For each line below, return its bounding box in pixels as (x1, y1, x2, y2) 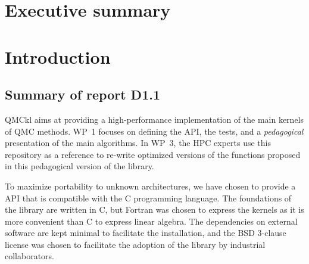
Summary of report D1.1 (5, 85, 160, 104)
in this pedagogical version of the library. (5, 160, 154, 172)
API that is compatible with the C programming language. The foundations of (5, 191, 292, 204)
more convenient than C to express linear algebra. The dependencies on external (5, 215, 298, 227)
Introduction (5, 44, 111, 69)
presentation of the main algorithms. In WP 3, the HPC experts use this (5, 136, 271, 149)
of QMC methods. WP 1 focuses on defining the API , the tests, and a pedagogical (5, 125, 304, 137)
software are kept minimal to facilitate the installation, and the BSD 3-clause (5, 226, 286, 239)
